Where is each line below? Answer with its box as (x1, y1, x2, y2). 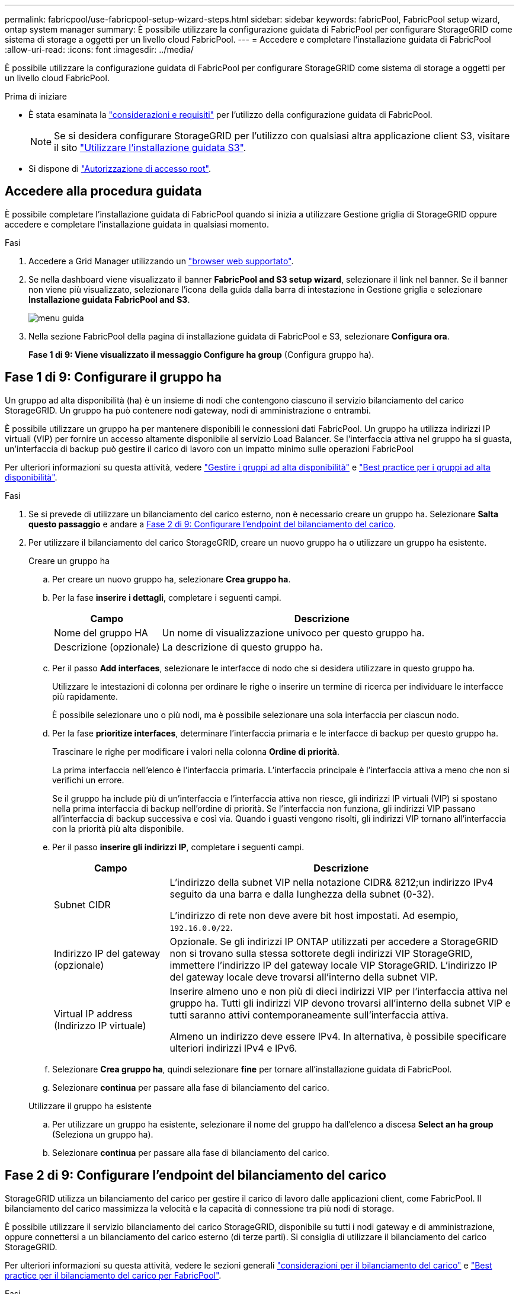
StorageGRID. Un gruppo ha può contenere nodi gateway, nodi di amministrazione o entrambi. (5, 405, 371, 415)
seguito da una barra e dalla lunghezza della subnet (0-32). (169, 888, 434, 900)
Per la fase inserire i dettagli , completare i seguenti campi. (52, 592, 281, 603)
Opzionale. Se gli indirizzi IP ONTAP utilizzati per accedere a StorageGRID (169, 935, 498, 947)
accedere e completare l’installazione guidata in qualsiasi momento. (5, 219, 269, 229)
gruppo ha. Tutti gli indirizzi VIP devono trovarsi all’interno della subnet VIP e (169, 997, 511, 1009)
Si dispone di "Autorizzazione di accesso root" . (28, 164, 211, 174)
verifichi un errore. (52, 774, 124, 785)
